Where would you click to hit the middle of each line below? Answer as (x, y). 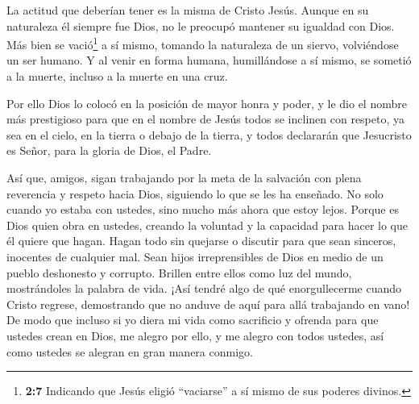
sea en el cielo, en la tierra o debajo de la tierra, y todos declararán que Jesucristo (209, 134)
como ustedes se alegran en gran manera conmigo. (130, 351)
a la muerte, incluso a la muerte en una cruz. (117, 76)
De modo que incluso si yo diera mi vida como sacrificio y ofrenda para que (193, 320)
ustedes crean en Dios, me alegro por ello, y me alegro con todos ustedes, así (195, 335)
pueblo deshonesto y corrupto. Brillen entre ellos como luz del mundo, (179, 272)
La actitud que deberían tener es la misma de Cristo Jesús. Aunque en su (188, 10)
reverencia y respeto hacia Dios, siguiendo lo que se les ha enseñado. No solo (195, 193)
